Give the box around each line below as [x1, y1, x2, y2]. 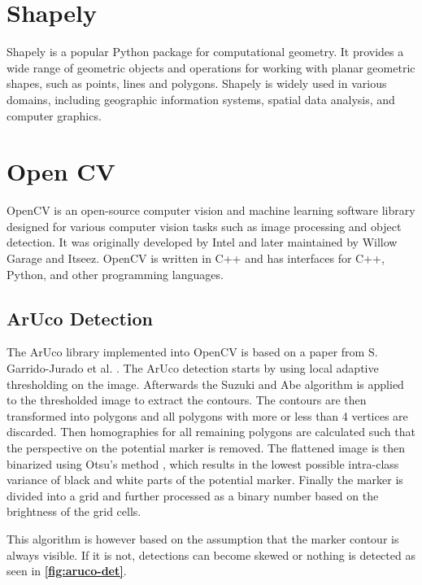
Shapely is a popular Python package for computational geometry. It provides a [7, 43, 404, 60]
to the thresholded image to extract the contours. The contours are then [7, 391, 367, 408]
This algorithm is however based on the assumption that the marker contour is [7, 530, 399, 547]
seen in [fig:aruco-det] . [7, 562, 127, 579]
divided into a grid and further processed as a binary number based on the [7, 487, 379, 504]
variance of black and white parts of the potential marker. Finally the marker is [7, 471, 403, 488]
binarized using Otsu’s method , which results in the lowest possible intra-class [7, 455, 399, 472]
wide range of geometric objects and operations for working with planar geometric [7, 59, 415, 76]
